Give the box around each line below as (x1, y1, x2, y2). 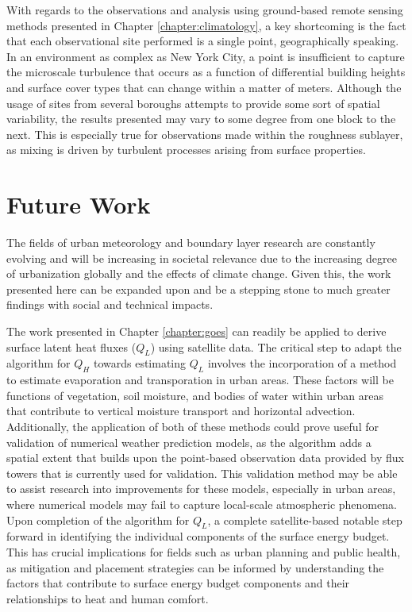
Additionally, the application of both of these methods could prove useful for (6, 418, 379, 434)
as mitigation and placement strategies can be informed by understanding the (6, 559, 384, 575)
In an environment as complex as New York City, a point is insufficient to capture (6, 48, 405, 64)
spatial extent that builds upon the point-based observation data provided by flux (6, 449, 404, 466)
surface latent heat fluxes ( (6, 338, 137, 355)
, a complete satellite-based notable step (207, 511, 402, 528)
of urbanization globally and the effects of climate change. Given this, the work (6, 265, 391, 282)
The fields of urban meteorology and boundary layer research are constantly (6, 234, 375, 251)
